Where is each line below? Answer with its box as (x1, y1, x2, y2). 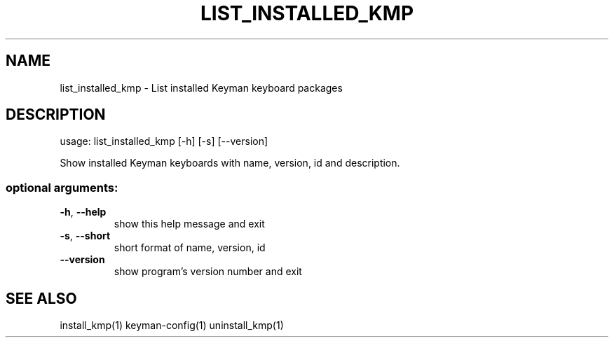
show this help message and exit (114, 218, 265, 230)
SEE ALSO (6, 289, 77, 307)
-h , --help (60, 206, 107, 218)
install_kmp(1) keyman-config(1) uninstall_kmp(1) (60, 319, 284, 332)
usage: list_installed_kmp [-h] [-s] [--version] (60, 135, 268, 148)
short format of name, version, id (114, 241, 266, 254)
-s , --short (60, 230, 111, 242)
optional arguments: (6, 180, 118, 195)
